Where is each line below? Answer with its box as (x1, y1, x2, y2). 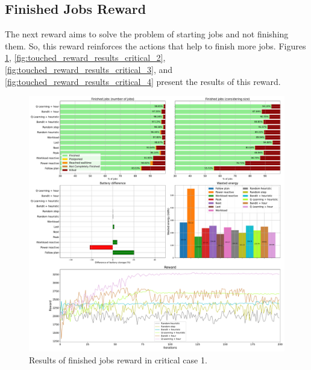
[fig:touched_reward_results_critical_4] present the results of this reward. (5, 75, 281, 87)
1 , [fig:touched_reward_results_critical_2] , (5, 51, 166, 64)
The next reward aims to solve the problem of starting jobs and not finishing (5, 28, 289, 40)
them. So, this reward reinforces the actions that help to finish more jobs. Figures (5, 39, 306, 52)
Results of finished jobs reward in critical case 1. (29, 353, 207, 366)
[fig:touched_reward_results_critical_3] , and (5, 63, 173, 75)
